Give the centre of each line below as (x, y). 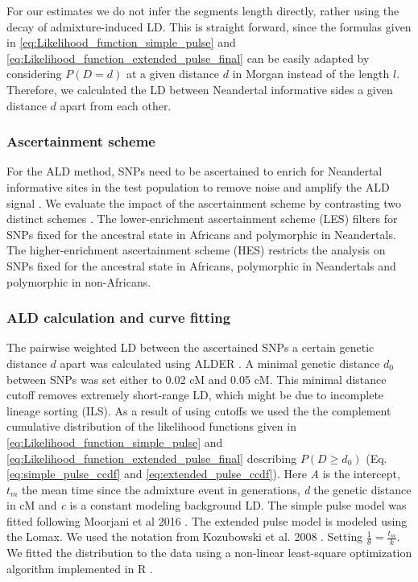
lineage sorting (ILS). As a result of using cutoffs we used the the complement (199, 410)
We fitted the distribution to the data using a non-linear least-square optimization (209, 553)
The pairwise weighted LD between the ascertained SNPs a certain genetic (190, 347)
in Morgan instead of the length (311, 74)
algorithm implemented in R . (80, 568)
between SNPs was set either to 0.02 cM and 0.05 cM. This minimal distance (197, 379)
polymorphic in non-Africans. (79, 281)
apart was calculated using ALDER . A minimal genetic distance (220, 363)
